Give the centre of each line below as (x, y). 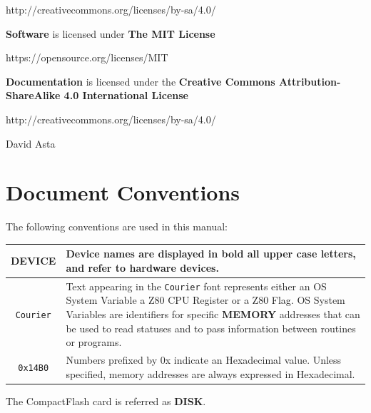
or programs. (94, 342)
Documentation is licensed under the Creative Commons (141, 81)
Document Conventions (123, 192)
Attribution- (310, 81)
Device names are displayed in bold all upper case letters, (211, 254)
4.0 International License (126, 95)
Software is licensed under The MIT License (111, 33)
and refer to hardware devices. (142, 267)
